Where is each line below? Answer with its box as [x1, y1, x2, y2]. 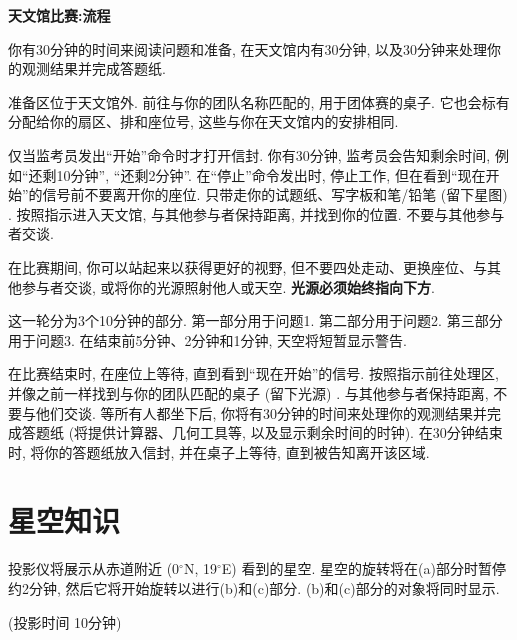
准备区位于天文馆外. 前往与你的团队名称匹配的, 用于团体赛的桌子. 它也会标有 [8, 91, 510, 112]
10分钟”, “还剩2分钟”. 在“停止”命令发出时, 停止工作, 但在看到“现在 [56, 164, 486, 185]
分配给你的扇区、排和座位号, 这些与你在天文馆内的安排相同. [8, 111, 399, 132]
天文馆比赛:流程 [8, 5, 111, 25]
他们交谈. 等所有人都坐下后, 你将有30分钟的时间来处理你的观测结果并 [35, 402, 488, 423]
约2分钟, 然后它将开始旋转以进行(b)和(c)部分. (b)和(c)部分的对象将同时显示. [8, 578, 500, 598]
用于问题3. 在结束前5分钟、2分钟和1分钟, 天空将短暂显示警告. [8, 329, 407, 350]
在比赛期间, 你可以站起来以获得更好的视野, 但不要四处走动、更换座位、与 [8, 256, 488, 277]
